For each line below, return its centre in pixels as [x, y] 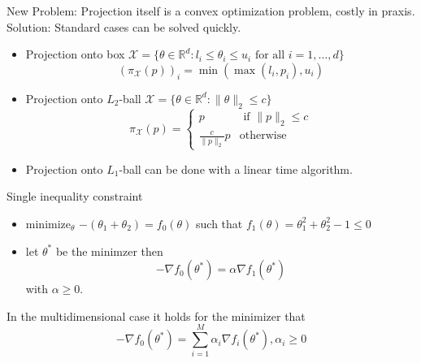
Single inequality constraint [75, 196]
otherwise [263, 136]
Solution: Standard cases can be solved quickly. [124, 26]
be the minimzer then [109, 251]
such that [219, 223]
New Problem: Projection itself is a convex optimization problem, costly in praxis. [211, 11]
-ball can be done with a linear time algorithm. [236, 169]
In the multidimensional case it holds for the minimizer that [156, 315]
